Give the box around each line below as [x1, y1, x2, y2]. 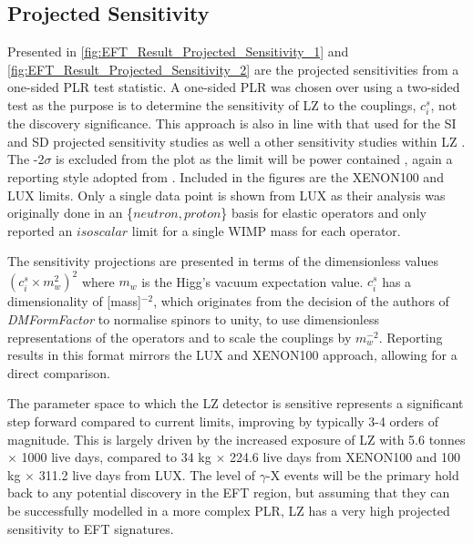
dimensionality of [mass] [7, 292, 141, 311]
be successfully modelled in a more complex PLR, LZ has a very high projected [7, 500, 450, 519]
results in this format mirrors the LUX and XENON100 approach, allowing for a [7, 345, 458, 364]
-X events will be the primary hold [266, 465, 459, 484]
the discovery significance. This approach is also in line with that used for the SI [7, 114, 457, 133]
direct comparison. [7, 363, 110, 382]
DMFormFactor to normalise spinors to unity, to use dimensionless [7, 309, 379, 328]
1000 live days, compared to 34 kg [21, 447, 211, 467]
